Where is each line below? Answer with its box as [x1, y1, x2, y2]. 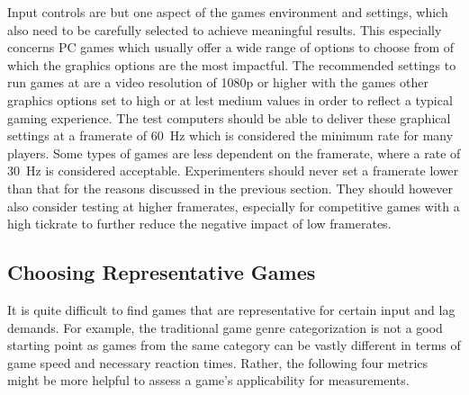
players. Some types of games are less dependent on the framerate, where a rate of [7, 143, 461, 162]
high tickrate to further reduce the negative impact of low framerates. [7, 214, 392, 233]
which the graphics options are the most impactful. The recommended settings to [7, 55, 456, 74]
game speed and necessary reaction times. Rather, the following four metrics [7, 353, 428, 372]
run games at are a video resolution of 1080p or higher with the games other [7, 73, 428, 92]
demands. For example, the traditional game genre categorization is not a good [7, 318, 443, 337]
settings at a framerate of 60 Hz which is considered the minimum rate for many [7, 126, 454, 145]
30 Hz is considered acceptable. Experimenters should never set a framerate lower [7, 161, 459, 180]
